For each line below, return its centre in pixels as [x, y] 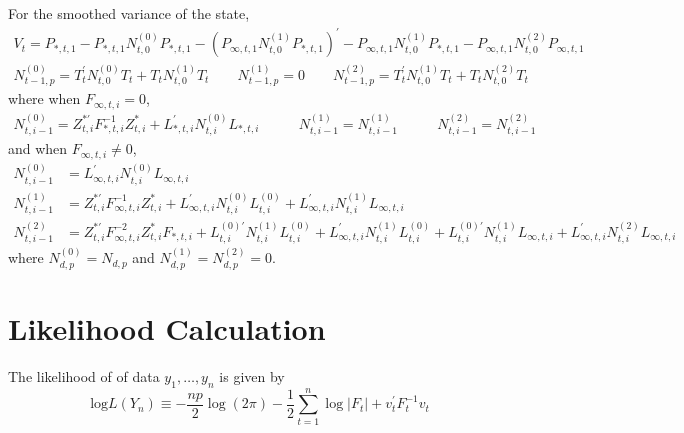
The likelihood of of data [84, 375]
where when [44, 98]
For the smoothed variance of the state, [129, 13]
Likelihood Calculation [167, 327]
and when [38, 148]
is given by [252, 375]
